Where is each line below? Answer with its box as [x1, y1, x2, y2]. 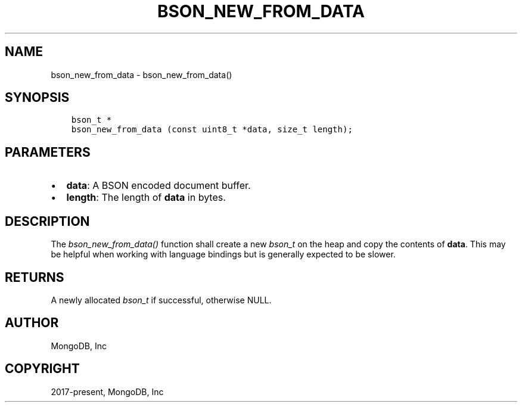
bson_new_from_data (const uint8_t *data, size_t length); [71, 125, 353, 135]
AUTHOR [5, 315, 59, 331]
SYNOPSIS [5, 90, 70, 105]
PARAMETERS [5, 144, 91, 160]
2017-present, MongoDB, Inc [51, 386, 164, 397]
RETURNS [5, 269, 64, 285]
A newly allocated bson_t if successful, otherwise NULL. [51, 294, 272, 305]
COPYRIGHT [5, 361, 80, 377]
